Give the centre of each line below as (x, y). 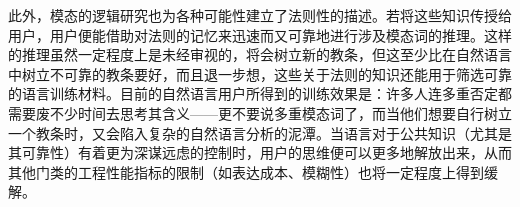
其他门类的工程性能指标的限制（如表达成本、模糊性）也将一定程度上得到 (246, 171)
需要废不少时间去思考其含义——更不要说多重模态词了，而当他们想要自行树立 (260, 112)
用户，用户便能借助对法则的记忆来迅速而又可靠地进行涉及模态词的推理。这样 (260, 34)
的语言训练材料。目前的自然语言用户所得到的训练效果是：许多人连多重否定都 (260, 93)
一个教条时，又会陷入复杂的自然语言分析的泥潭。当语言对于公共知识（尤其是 (260, 132)
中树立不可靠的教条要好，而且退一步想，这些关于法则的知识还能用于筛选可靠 (260, 73)
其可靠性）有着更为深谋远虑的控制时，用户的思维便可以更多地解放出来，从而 (260, 152)
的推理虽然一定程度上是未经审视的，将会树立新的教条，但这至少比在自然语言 (260, 54)
